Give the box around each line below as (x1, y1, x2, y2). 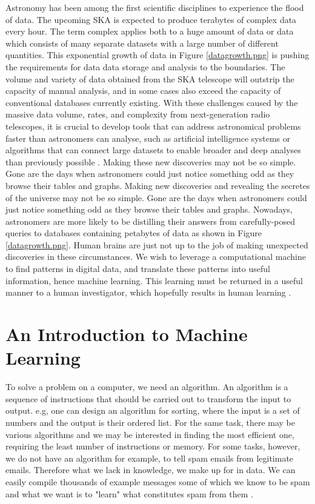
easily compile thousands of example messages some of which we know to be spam (5, 475, 310, 488)
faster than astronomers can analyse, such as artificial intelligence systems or (5, 131, 291, 144)
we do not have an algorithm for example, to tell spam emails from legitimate (5, 451, 294, 464)
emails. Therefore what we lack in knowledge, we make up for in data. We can (5, 463, 296, 476)
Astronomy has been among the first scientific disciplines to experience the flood (5, 1, 304, 13)
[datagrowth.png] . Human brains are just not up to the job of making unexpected (5, 238, 308, 251)
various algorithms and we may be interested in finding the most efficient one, (5, 428, 294, 440)
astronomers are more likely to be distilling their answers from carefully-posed (5, 214, 295, 227)
